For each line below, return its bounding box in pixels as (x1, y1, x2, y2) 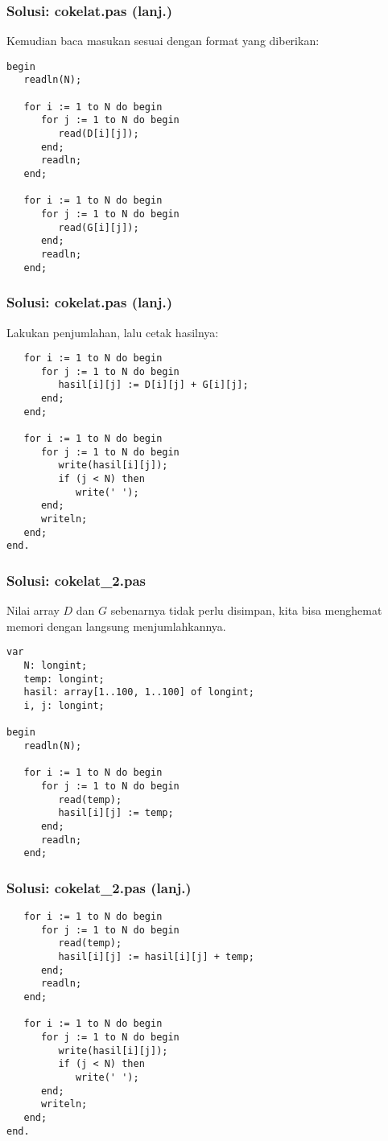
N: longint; (23, 660, 88, 672)
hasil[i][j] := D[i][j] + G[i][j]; (58, 379, 249, 391)
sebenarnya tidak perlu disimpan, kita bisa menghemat (110, 602, 382, 619)
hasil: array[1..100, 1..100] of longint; (23, 686, 254, 698)
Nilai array (6, 602, 60, 619)
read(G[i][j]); (58, 221, 139, 233)
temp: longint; (23, 673, 105, 685)
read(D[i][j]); (58, 128, 139, 140)
